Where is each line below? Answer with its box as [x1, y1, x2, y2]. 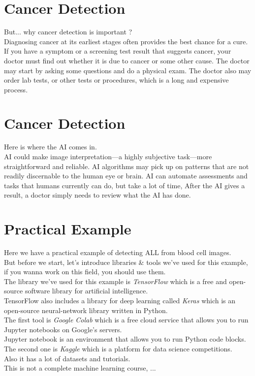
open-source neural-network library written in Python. [4, 305, 168, 315]
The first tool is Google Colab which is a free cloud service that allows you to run [4, 315, 249, 325]
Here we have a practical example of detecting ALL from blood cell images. [4, 247, 231, 258]
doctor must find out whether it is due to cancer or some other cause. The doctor [4, 55, 250, 65]
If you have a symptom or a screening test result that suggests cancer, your [4, 46, 231, 56]
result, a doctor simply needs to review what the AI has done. [4, 190, 191, 200]
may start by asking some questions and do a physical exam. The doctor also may [4, 65, 252, 75]
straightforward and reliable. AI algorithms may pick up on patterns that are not [4, 161, 249, 171]
